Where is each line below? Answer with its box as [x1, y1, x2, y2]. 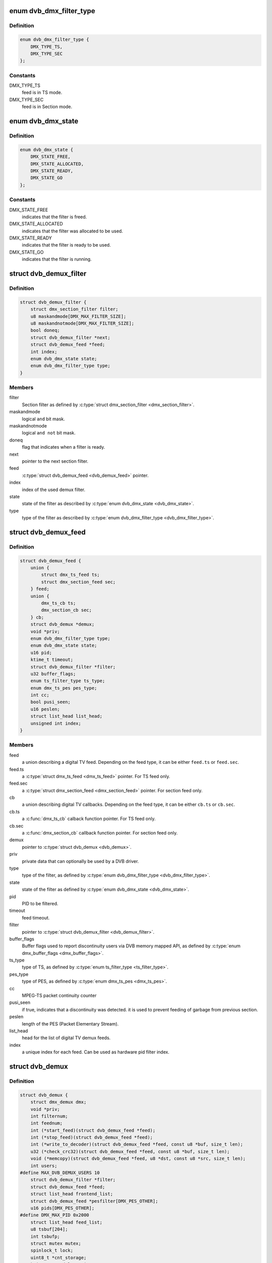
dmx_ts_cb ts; [41, 600, 76, 606]
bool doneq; [30, 327, 60, 333]
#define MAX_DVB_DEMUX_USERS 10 [20, 1170, 100, 1176]
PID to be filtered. [22, 900, 58, 906]
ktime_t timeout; [30, 657, 74, 663]
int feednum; [30, 1121, 63, 1126]
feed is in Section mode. [22, 104, 73, 110]
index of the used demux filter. [22, 487, 86, 493]
